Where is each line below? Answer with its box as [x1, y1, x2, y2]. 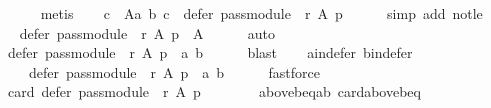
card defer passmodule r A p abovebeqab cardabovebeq [7, 81, 421, 102]
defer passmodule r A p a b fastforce [28, 61, 320, 82]
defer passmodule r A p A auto [19, 22, 276, 43]
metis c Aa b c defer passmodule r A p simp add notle [40, 3, 483, 23]
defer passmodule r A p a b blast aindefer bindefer [7, 42, 413, 63]
